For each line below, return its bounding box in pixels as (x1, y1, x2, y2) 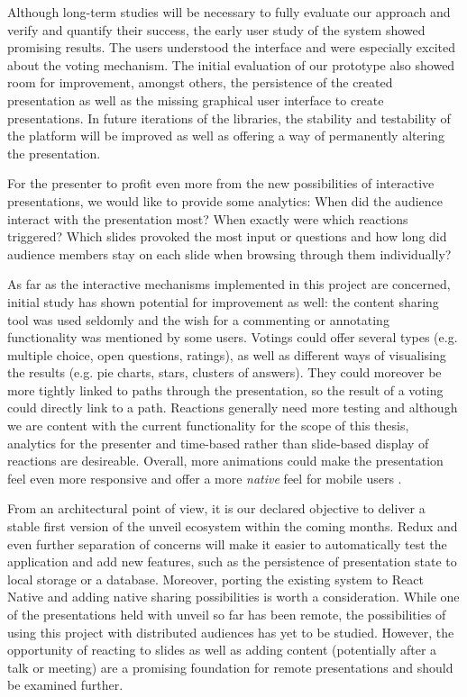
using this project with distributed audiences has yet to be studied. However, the (7, 622, 454, 641)
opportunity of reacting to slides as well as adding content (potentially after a (7, 640, 437, 659)
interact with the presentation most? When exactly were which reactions (7, 209, 408, 228)
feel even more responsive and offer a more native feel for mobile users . (7, 468, 402, 487)
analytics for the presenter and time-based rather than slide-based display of (7, 433, 429, 452)
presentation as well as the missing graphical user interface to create (7, 90, 384, 109)
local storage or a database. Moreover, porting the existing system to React (7, 569, 424, 588)
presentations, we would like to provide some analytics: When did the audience (7, 191, 443, 210)
